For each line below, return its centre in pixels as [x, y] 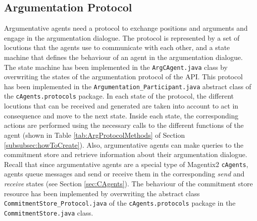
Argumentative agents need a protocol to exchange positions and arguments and [126, 28]
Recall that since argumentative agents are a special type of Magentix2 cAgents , [126, 164]
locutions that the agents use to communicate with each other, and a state [117, 47]
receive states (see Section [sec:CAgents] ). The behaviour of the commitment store [128, 183]
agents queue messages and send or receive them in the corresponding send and [124, 174]
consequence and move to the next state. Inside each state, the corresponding [121, 115]
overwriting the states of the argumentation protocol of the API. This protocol [124, 77]
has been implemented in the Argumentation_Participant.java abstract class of [128, 86]
